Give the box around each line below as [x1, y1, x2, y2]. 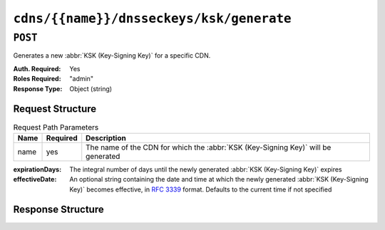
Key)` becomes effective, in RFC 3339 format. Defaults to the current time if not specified [69, 185, 332, 194]
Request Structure [13, 103, 97, 115]
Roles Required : [13, 75, 61, 83]
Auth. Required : [13, 64, 61, 73]
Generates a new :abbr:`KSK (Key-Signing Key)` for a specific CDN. [13, 51, 211, 60]
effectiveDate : [13, 175, 57, 184]
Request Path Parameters [13, 122, 99, 132]
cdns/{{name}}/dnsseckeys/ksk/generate [13, 11, 292, 26]
